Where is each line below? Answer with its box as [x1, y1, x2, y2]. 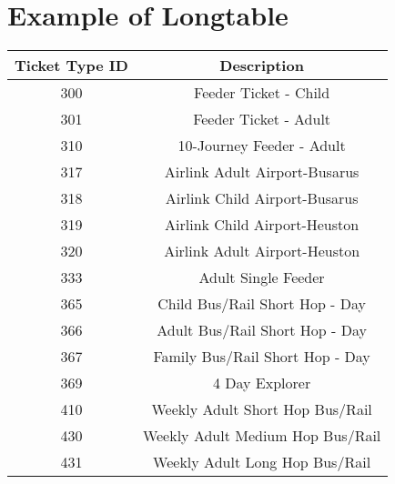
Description [219, 55, 304, 76]
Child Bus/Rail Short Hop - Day [157, 293, 367, 315]
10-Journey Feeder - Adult [177, 135, 346, 156]
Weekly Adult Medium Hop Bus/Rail [142, 425, 381, 447]
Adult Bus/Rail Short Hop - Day [157, 319, 367, 341]
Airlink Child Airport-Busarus [165, 187, 359, 209]
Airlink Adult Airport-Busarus [164, 161, 360, 183]
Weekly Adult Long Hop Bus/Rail [153, 451, 371, 473]
